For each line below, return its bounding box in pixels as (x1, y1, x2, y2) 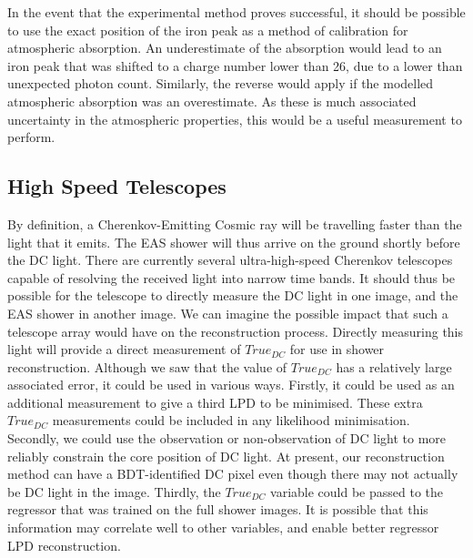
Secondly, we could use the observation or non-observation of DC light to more (7, 429, 447, 448)
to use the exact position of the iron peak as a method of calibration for (7, 20, 408, 39)
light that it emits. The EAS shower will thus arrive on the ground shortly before (7, 232, 460, 251)
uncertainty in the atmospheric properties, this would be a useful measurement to (7, 109, 462, 128)
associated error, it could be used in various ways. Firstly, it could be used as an (7, 375, 455, 394)
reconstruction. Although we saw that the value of (7, 357, 287, 376)
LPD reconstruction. (7, 535, 121, 554)
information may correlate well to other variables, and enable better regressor (7, 518, 439, 537)
